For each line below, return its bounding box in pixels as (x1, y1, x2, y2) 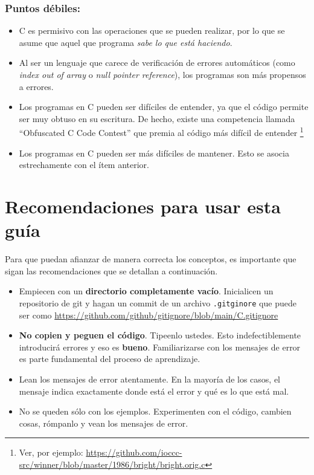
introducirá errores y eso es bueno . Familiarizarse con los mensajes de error (19, 340, 301, 353)
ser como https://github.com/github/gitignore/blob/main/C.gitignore (19, 308, 278, 321)
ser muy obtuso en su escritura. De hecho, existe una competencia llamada (19, 112, 295, 124)
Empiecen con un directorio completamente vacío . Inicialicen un (19, 285, 274, 297)
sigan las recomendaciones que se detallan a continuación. (5, 264, 218, 277)
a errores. (19, 80, 54, 92)
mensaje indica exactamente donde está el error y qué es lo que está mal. (19, 384, 289, 397)
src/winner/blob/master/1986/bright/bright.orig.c (19, 457, 205, 470)
